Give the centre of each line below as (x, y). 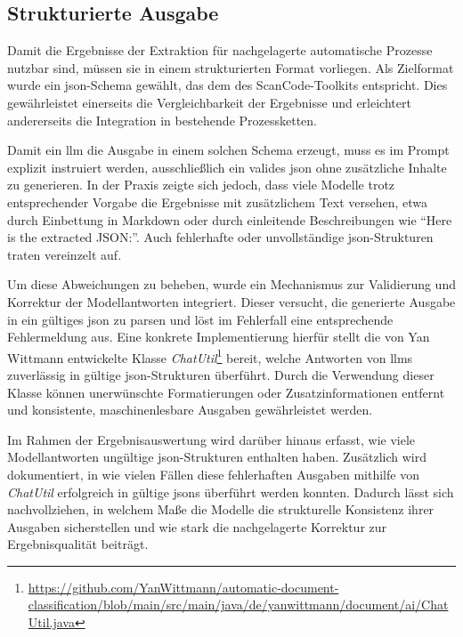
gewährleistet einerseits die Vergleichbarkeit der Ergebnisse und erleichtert (209, 102)
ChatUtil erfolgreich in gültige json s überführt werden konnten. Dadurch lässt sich (231, 492)
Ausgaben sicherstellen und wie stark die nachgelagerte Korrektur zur (197, 526)
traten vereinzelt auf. (65, 254)
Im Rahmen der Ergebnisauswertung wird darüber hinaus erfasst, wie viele (211, 439)
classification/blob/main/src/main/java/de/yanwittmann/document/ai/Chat (238, 605)
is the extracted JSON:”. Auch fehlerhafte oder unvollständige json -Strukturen (220, 237)
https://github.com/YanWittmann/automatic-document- (183, 587)
